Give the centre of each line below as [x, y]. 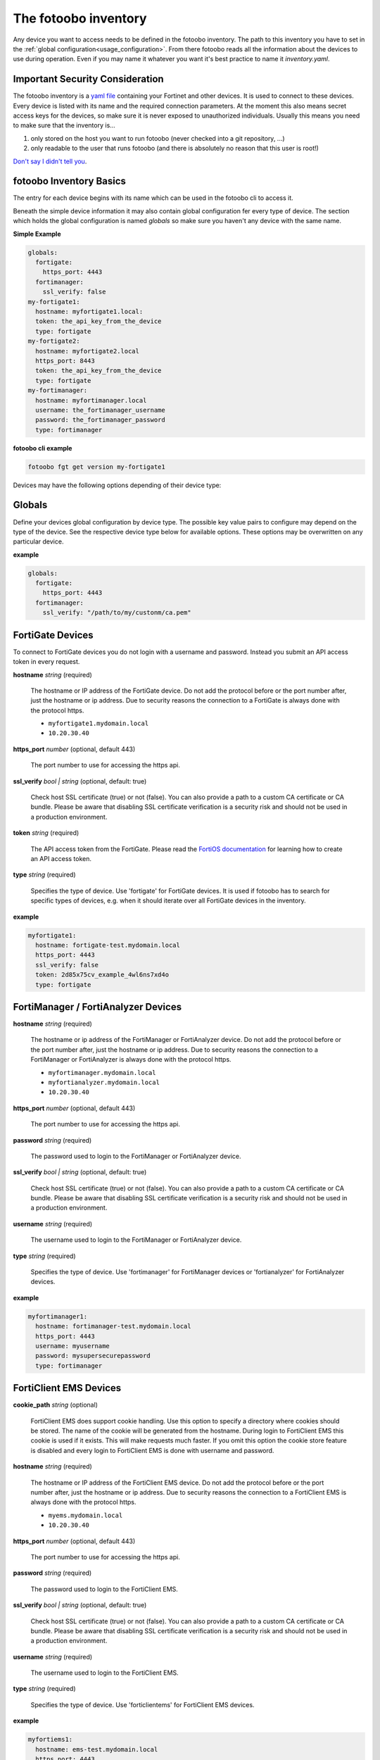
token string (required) [46, 833]
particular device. [38, 541]
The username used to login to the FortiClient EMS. [104, 1673]
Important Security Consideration [89, 79]
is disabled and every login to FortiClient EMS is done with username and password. [152, 1450]
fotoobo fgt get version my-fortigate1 [96, 467]
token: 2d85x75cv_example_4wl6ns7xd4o [102, 975]
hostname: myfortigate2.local [88, 351]
